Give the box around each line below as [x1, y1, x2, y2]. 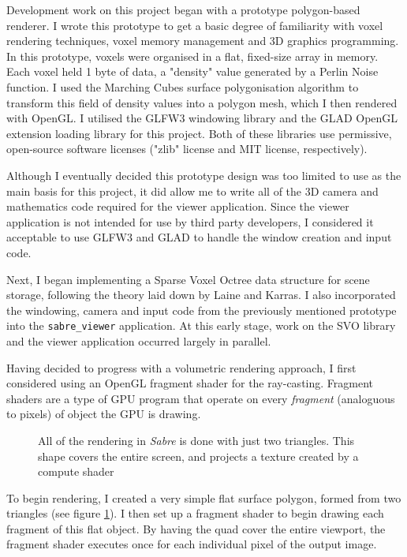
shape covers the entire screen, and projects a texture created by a [38, 447, 359, 464]
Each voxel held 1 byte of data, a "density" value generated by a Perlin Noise [6, 63, 379, 80]
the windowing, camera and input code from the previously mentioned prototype [6, 301, 397, 318]
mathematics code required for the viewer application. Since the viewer [6, 198, 349, 215]
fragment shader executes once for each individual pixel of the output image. [6, 536, 377, 552]
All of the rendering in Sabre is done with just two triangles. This [38, 432, 355, 448]
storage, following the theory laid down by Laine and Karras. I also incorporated [6, 286, 396, 303]
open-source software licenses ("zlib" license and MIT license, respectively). [6, 140, 368, 157]
